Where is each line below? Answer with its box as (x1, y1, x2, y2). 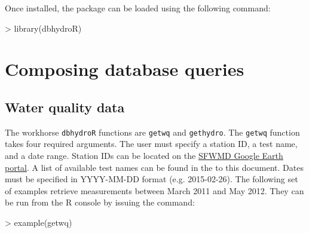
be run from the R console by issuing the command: (5, 196, 195, 209)
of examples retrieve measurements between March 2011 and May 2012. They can (5, 184, 304, 197)
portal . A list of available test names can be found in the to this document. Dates (5, 161, 304, 173)
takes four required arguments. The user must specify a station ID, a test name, (5, 137, 298, 150)
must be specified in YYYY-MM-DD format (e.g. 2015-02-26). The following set (5, 173, 298, 185)
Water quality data (5, 97, 125, 116)
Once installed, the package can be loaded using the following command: (5, 2, 271, 14)
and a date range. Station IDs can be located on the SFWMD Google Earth (5, 149, 283, 162)
